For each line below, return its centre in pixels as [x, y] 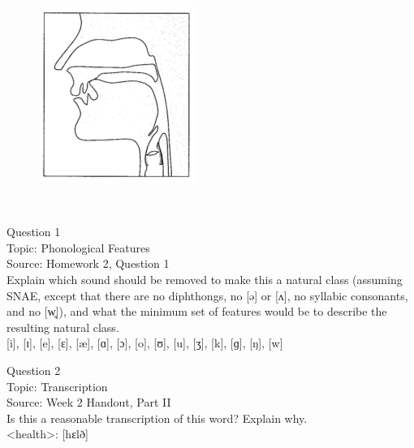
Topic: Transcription [57, 386]
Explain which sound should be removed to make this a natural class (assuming [205, 279]
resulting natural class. [63, 327]
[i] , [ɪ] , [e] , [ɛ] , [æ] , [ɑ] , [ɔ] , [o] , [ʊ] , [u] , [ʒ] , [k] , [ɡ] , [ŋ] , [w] [145, 343]
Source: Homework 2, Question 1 [88, 263]
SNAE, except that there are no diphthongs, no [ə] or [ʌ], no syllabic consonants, [207, 295]
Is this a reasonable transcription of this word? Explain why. [157, 418]
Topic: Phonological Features [78, 247]
